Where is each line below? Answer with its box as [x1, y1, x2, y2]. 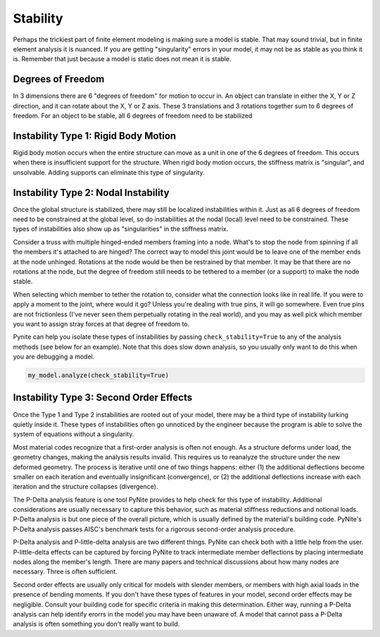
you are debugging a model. [13, 352, 95, 361]
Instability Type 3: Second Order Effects [13, 392, 193, 404]
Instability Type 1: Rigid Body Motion [13, 130, 177, 142]
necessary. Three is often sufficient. [13, 567, 118, 576]
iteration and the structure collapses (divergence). [13, 483, 158, 491]
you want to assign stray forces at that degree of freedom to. [13, 319, 190, 328]
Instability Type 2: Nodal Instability [13, 187, 170, 199]
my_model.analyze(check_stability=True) [27, 371, 169, 380]
